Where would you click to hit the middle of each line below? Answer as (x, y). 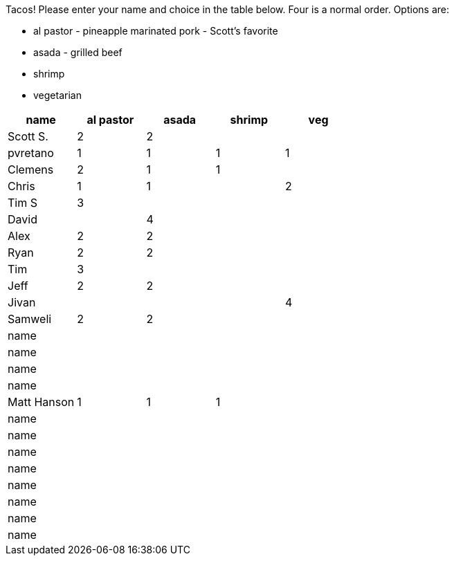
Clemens (31, 169)
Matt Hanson (41, 402)
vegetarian (57, 95)
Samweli (30, 319)
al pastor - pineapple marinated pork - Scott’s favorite (156, 31)
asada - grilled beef (78, 52)
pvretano (31, 153)
